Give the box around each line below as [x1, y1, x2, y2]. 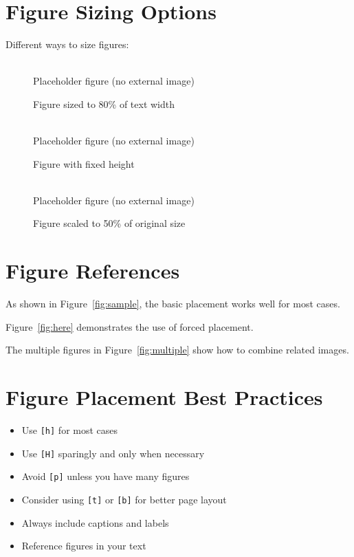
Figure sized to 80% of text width [33, 96, 175, 111]
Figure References [5, 256, 180, 285]
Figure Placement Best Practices [5, 383, 323, 411]
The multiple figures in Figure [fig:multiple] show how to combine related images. [5, 342, 349, 357]
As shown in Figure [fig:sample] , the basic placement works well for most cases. [5, 296, 340, 311]
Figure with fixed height [33, 156, 135, 171]
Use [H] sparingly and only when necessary [21, 446, 205, 460]
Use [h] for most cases [21, 423, 118, 437]
